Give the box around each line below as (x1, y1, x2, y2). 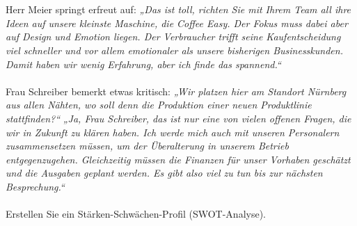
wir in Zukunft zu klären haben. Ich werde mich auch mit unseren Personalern (6, 124, 340, 139)
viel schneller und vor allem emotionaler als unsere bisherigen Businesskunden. (6, 42, 343, 57)
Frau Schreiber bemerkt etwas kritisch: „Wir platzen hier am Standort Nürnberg (6, 83, 347, 98)
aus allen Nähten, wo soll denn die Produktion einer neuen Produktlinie (6, 97, 312, 112)
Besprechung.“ (6, 179, 65, 193)
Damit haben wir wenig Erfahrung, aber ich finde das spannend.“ (6, 56, 281, 71)
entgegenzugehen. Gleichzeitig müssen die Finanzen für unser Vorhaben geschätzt (6, 152, 351, 166)
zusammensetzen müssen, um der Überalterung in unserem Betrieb (6, 138, 289, 153)
